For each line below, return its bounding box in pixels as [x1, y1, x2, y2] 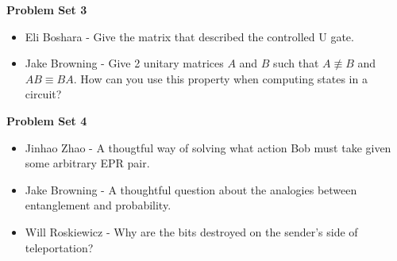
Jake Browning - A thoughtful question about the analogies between [25, 181, 357, 198]
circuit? [25, 86, 62, 102]
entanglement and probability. [25, 197, 172, 213]
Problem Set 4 [6, 112, 87, 129]
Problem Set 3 [6, 2, 87, 17]
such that [273, 55, 319, 71]
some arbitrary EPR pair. [25, 155, 150, 171]
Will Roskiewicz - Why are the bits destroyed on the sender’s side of [25, 223, 358, 240]
